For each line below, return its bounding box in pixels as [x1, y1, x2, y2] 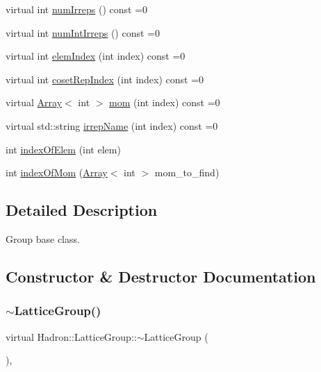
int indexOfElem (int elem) [6, 142, 121, 156]
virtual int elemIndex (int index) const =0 [6, 49, 186, 63]
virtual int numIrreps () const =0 [6, 2, 148, 16]
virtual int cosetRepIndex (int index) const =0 [6, 71, 204, 86]
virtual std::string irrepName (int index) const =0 [6, 118, 218, 133]
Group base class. [6, 231, 80, 246]
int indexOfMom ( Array [6, 165, 108, 180]
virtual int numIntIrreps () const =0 [6, 25, 160, 40]
